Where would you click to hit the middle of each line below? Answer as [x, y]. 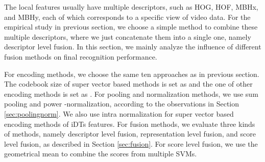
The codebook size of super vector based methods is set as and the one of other [128, 84]
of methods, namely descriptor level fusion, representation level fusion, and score [130, 134]
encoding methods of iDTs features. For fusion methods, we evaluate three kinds [130, 124]
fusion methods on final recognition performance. [81, 56]
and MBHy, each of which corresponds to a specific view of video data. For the [127, 17]
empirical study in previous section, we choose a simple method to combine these [131, 27]
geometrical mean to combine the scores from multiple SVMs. [101, 154]
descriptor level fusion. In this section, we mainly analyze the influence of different [133, 47]
